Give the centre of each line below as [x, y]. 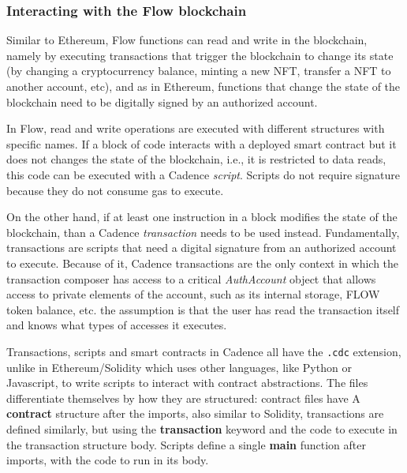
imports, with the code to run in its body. [108, 460]
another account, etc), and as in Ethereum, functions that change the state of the [203, 86]
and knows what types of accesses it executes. [117, 325]
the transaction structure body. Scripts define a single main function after [186, 444]
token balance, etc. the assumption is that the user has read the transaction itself [203, 309]
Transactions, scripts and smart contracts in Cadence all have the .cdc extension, [204, 351]
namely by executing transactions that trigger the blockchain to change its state [200, 55]
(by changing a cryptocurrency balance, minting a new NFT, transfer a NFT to [199, 71]
